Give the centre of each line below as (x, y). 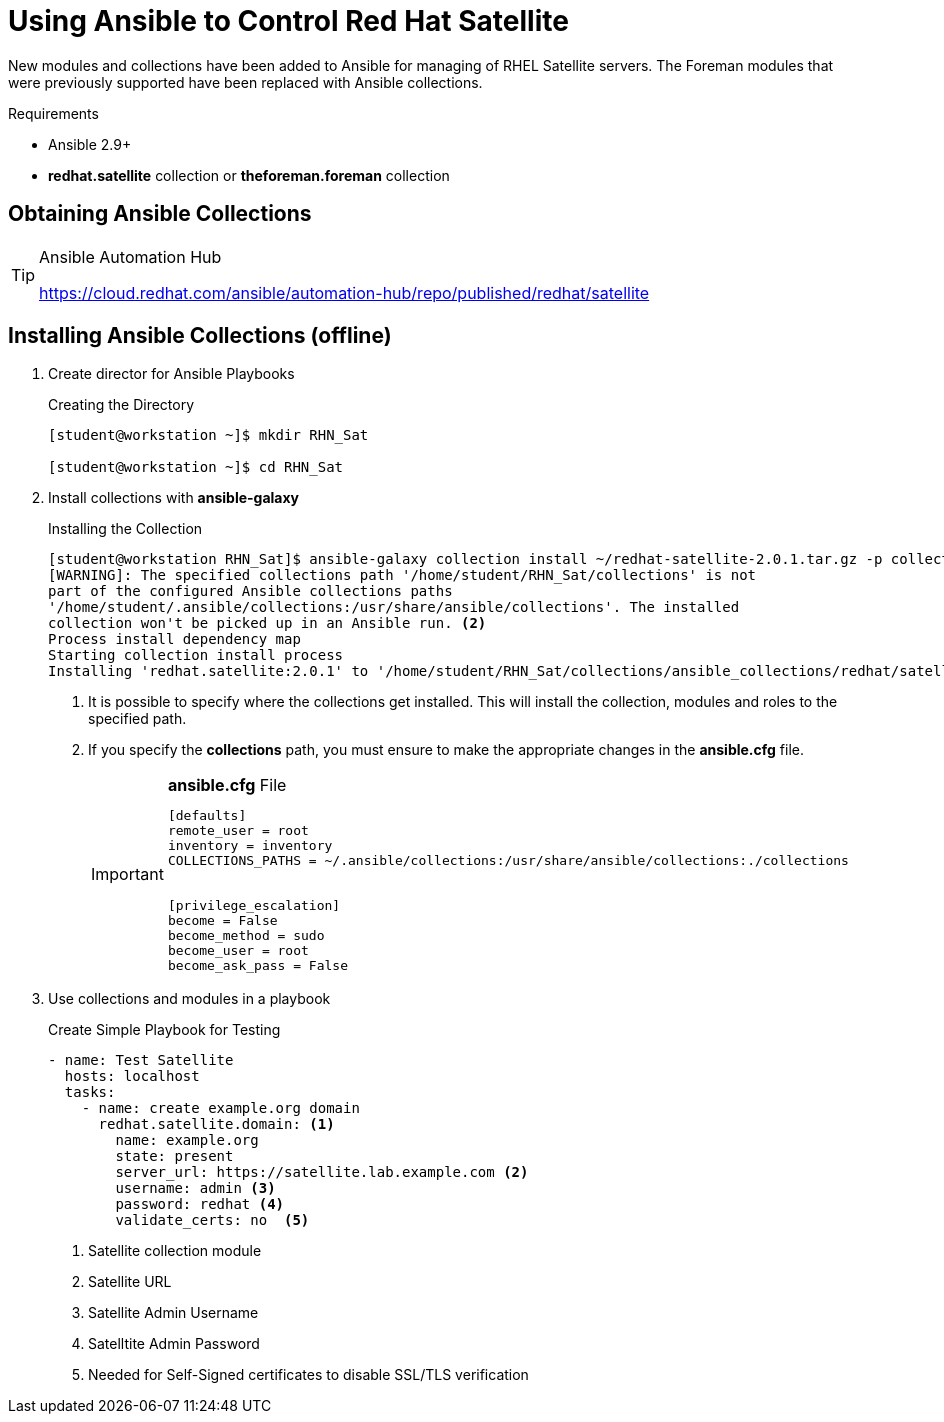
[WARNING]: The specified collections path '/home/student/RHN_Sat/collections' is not (402, 575)
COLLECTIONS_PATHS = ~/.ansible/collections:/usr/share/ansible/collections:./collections (508, 861)
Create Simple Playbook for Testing (164, 1030)
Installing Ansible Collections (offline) (200, 336)
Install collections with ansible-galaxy (174, 498)
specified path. (137, 719)
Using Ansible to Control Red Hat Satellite (288, 21)
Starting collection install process (196, 655)
